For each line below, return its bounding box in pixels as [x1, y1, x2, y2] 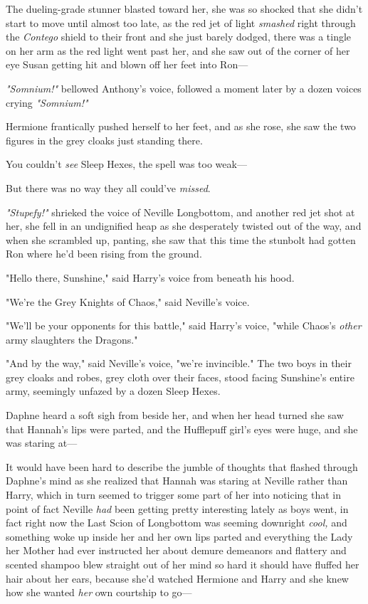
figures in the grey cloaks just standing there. [6, 132, 203, 147]
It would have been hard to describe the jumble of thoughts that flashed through [6, 459, 358, 474]
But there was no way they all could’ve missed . [6, 180, 211, 195]
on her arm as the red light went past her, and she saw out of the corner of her [6, 43, 350, 58]
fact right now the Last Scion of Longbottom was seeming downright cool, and [6, 515, 347, 530]
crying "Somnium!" [6, 95, 88, 110]
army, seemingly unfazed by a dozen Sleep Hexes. [6, 383, 221, 398]
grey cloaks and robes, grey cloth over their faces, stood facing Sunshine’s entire [6, 369, 354, 384]
